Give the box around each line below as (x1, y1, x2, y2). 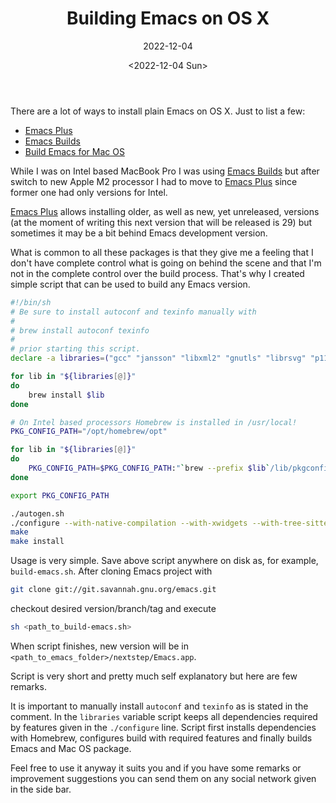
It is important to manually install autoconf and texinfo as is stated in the (10, 700, 309, 712)
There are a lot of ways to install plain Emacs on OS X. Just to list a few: (10, 105, 306, 117)
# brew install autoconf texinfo (10, 325, 150, 336)
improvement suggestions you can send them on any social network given (10, 772, 317, 784)
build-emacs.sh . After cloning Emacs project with (10, 565, 213, 577)
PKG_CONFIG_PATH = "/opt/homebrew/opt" (10, 427, 168, 437)
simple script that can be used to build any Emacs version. (10, 278, 251, 290)
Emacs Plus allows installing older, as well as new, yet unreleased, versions (10, 205, 320, 217)
